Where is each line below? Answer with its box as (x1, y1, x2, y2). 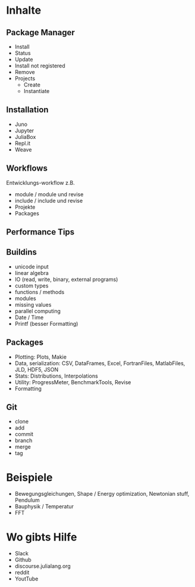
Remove (14, 69, 35, 75)
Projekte (14, 203, 36, 211)
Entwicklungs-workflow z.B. (6, 179, 76, 186)
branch (14, 437, 33, 444)
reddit (14, 569, 30, 576)
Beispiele (6, 471, 53, 484)
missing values (14, 301, 52, 308)
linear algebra (14, 269, 49, 276)
